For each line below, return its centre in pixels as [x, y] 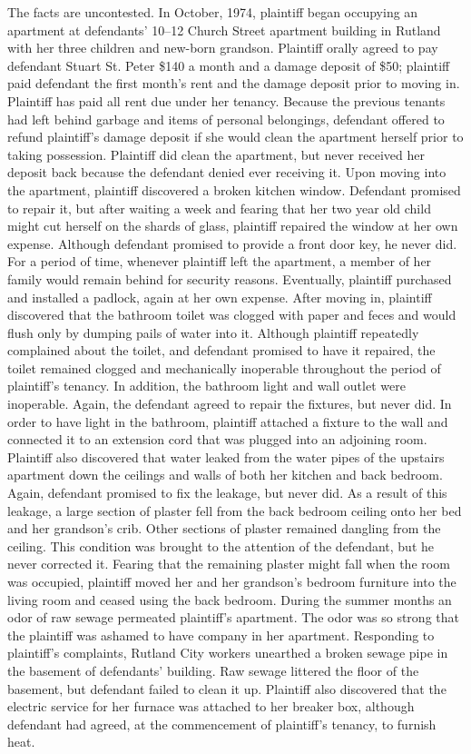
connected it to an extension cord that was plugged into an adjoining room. [217, 439]
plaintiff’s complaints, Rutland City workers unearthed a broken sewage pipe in [228, 653]
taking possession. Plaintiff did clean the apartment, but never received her [216, 154]
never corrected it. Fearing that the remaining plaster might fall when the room [229, 564]
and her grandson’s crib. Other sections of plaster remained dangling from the [224, 528]
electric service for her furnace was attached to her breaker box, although [211, 706]
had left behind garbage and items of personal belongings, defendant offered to [226, 119]
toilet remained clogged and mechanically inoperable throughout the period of [224, 367]
